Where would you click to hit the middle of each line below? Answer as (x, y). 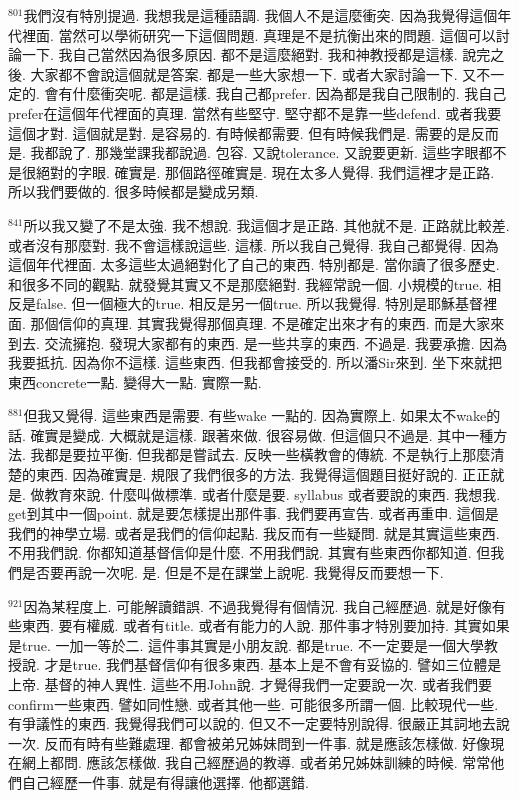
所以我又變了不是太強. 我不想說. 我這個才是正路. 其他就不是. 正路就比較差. (266, 224)
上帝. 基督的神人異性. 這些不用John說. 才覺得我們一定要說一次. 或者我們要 (250, 684)
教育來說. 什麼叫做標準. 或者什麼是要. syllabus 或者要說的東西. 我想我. (272, 493)
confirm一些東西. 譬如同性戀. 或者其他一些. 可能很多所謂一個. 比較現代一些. (253, 703)
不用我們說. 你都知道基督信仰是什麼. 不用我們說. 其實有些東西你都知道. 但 (249, 552)
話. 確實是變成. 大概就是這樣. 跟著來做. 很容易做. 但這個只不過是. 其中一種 (251, 434)
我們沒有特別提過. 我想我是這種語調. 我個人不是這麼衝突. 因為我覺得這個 (260, 15)
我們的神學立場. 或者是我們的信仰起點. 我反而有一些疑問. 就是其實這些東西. (254, 532)
